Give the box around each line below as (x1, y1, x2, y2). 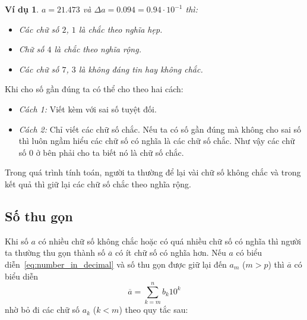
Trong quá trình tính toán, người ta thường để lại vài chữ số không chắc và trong (5, 166, 301, 178)
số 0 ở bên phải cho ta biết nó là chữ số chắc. (18, 146, 184, 158)
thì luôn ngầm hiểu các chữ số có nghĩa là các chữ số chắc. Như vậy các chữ (18, 134, 295, 147)
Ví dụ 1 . (5, 3, 39, 15)
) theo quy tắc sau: (119, 303, 188, 316)
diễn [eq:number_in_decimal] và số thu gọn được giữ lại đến (5, 258, 227, 270)
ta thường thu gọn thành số (5, 246, 106, 259)
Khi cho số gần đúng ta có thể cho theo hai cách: (5, 83, 183, 95)
